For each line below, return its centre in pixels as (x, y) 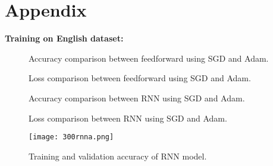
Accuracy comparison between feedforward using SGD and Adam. (149, 58)
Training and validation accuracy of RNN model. (118, 156)
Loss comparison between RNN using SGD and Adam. (128, 118)
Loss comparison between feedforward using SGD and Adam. (140, 78)
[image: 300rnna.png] (71, 137)
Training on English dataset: (64, 38)
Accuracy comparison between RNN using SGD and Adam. (137, 98)
